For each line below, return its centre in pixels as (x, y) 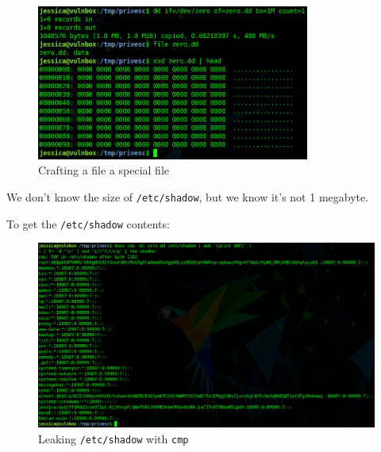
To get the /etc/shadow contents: (88, 223)
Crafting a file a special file (104, 170)
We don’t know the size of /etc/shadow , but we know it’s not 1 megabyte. (188, 196)
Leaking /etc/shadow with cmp (114, 438)
